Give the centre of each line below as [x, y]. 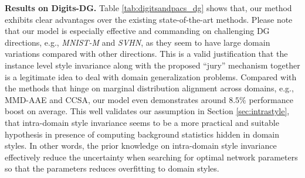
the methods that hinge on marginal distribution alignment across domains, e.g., [149, 88]
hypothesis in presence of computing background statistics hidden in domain [142, 134]
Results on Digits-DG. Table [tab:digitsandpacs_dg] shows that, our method [148, 8]
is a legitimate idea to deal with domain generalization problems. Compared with [151, 76]
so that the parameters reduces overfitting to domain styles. [112, 168]
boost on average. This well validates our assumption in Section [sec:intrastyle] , [147, 111]
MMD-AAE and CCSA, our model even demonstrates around [116, 99]
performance [271, 99]
